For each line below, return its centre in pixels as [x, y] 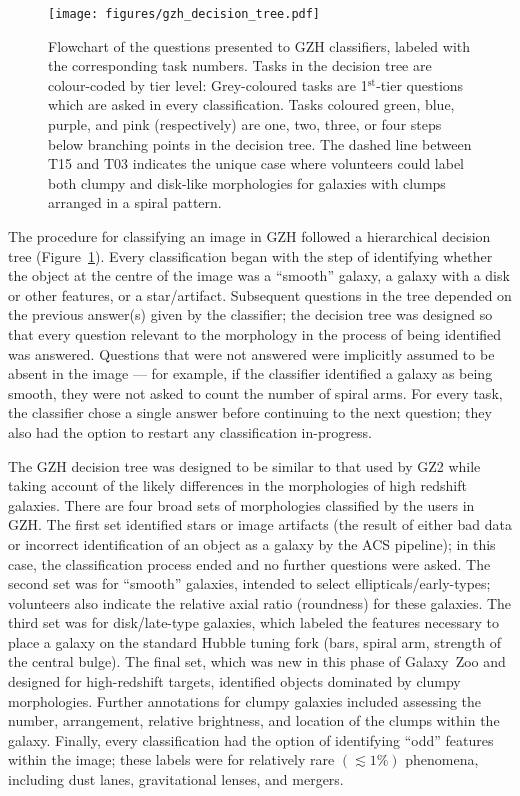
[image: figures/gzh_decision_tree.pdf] [184, 14]
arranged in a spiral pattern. [135, 202]
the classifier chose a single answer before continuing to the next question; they [250, 412]
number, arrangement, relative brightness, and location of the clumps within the [254, 720]
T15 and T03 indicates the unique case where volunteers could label [256, 163]
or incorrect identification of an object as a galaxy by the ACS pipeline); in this [252, 543]
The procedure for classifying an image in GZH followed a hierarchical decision [249, 236]
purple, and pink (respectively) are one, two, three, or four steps [245, 124]
